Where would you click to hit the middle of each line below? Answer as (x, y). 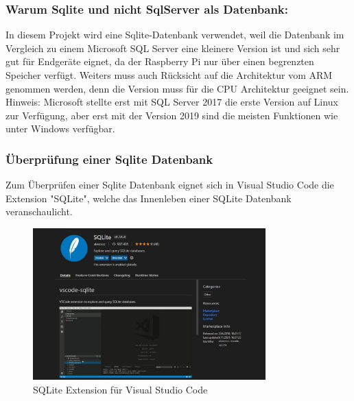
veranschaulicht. (39, 211)
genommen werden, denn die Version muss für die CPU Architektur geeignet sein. (177, 88)
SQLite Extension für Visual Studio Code (120, 389)
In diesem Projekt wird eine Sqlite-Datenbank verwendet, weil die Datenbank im (175, 35)
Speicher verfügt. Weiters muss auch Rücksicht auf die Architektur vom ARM (169, 75)
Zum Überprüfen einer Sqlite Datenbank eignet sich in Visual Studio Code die (170, 185)
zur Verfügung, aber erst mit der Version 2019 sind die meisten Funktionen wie (172, 115)
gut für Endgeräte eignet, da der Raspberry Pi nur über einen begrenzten (160, 61)
